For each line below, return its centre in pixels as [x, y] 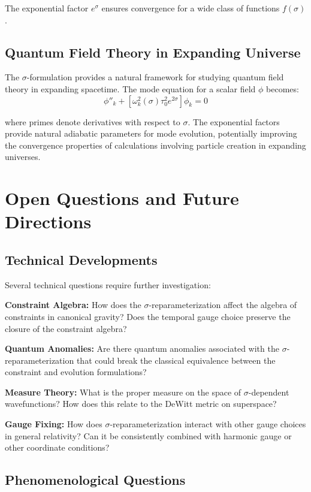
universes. [23, 157]
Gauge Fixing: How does [54, 424]
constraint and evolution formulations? [76, 372]
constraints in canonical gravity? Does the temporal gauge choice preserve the [148, 316]
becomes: [283, 88]
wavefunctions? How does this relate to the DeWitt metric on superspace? [141, 404]
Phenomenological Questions [95, 480]
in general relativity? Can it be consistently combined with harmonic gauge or [148, 435]
